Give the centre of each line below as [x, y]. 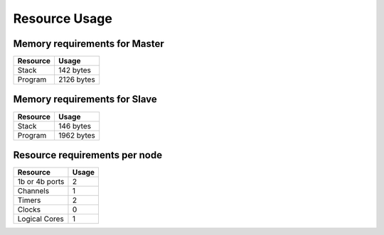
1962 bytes [77, 135]
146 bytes [75, 126]
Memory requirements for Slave [85, 99]
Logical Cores [41, 219]
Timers [29, 200]
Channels [33, 191]
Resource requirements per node [88, 155]
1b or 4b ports [41, 182]
